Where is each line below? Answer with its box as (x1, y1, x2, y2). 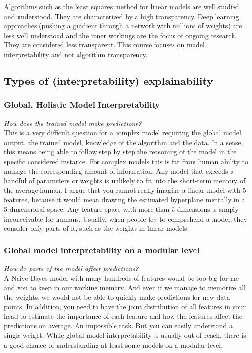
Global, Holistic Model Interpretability (4, 99, 160, 111)
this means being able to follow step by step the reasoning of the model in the (4, 146, 237, 157)
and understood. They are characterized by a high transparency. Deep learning (4, 11, 239, 21)
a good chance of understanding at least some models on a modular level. (4, 339, 223, 350)
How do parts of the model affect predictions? (4, 263, 139, 273)
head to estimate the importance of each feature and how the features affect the (4, 311, 243, 321)
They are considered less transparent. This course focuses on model (4, 40, 205, 50)
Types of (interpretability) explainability (4, 73, 213, 88)
